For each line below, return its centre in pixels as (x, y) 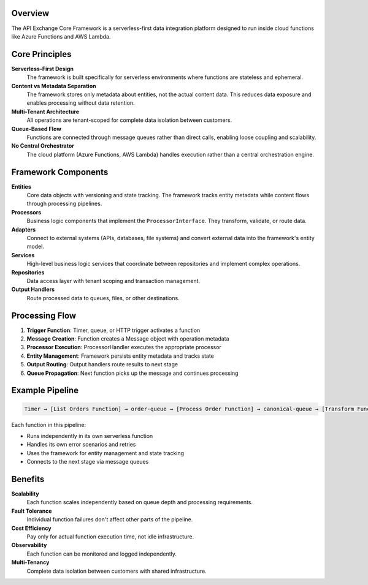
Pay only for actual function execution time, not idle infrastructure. (110, 537)
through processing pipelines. (64, 204)
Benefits (28, 479)
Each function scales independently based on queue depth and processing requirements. (140, 502)
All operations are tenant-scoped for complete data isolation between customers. (129, 120)
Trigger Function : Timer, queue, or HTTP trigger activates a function (113, 330)
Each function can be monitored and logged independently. (102, 554)
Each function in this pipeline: (48, 425)
